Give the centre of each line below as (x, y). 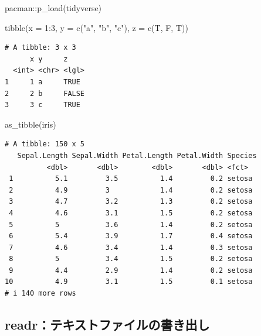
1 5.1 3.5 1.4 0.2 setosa (131, 179)
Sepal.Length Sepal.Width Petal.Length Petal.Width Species (137, 155)
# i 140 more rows (40, 294)
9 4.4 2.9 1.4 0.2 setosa (131, 270)
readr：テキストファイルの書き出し (107, 325)
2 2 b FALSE (45, 93)
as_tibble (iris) (30, 124)
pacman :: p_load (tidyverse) (53, 8)
